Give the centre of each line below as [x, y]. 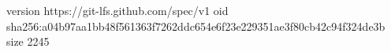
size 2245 [28, 41]
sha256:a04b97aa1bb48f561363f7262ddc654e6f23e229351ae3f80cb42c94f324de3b [196, 26]
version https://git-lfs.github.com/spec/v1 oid [117, 10]
